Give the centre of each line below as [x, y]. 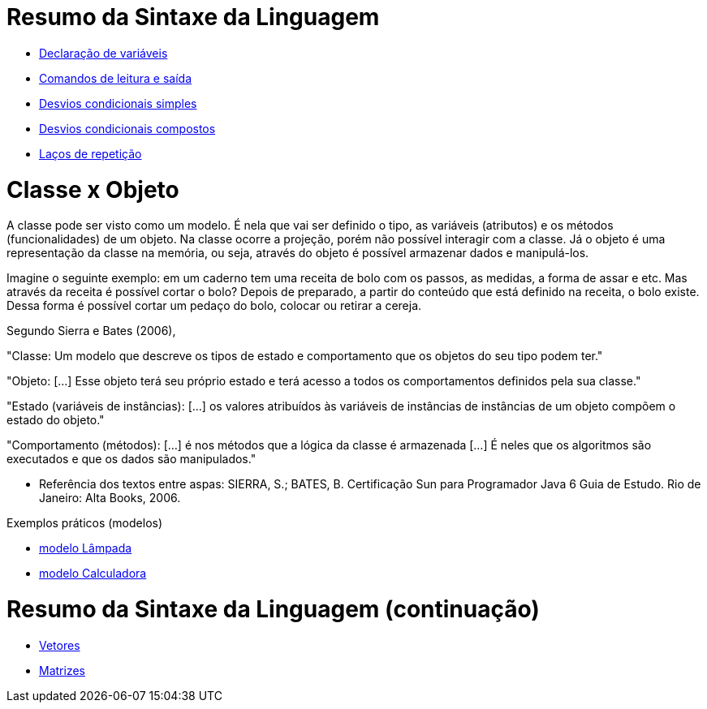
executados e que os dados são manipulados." [131, 459]
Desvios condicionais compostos [127, 128]
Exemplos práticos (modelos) [85, 523]
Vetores [60, 645]
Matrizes [62, 670]
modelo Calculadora [93, 574]
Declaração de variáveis [103, 53]
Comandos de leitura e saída [116, 78]
